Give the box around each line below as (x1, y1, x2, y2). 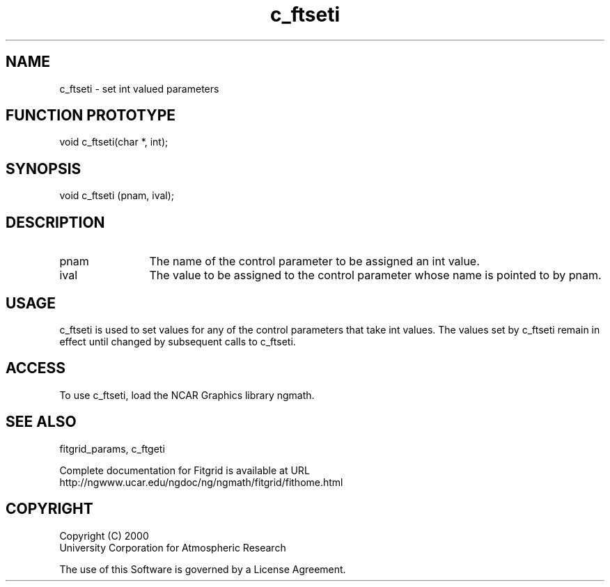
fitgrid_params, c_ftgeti (59, 442, 165, 455)
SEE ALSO (6, 413, 77, 431)
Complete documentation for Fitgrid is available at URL (59, 464, 310, 476)
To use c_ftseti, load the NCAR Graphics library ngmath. (59, 389, 315, 401)
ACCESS (6, 359, 66, 377)
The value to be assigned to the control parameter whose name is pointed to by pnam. (149, 268, 602, 283)
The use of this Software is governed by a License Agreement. (59, 563, 346, 575)
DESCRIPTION (6, 213, 105, 231)
